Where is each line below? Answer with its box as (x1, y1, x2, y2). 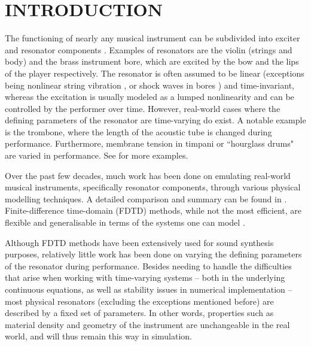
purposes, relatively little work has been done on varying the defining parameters (5, 248, 302, 260)
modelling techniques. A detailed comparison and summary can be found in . (5, 192, 287, 205)
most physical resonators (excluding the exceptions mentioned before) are (5, 295, 274, 307)
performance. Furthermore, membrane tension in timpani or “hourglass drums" (5, 137, 294, 150)
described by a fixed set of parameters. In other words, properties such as (5, 306, 274, 319)
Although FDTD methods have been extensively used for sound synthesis (5, 236, 274, 248)
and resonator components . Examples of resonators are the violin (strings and (5, 43, 292, 56)
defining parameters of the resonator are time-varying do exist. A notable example (5, 114, 306, 126)
